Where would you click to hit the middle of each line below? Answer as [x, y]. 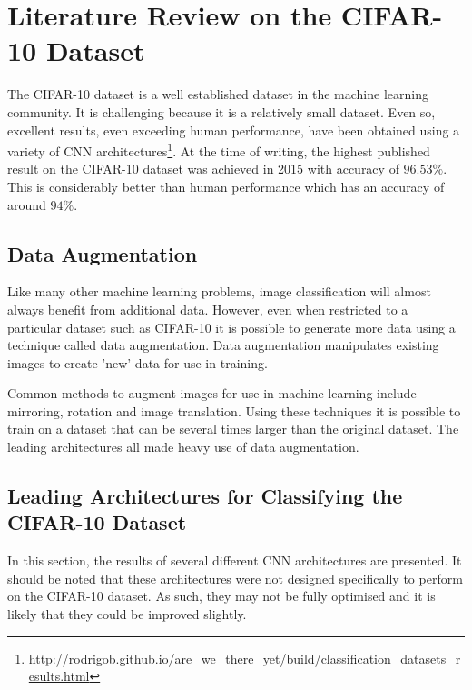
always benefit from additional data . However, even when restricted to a [208, 309]
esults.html [59, 676]
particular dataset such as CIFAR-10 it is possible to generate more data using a [231, 327]
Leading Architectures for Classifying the [205, 496]
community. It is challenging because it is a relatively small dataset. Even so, [221, 111]
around [27, 204]
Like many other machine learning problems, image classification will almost [219, 291]
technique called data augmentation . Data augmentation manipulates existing [223, 345]
